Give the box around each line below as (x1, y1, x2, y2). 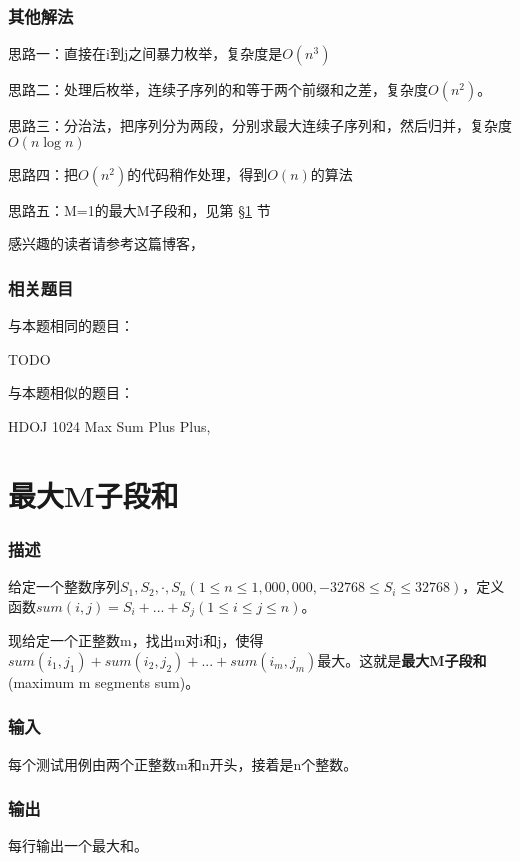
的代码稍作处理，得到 (127, 163, 268, 184)
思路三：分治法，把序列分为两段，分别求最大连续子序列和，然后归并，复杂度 (8, 115, 512, 136)
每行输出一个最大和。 (8, 835, 148, 856)
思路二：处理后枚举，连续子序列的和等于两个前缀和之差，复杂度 (8, 79, 428, 100)
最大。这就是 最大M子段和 (317, 649, 487, 670)
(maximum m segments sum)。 (8, 671, 200, 692)
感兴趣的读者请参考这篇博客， (8, 233, 204, 254)
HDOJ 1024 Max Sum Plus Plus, (8, 416, 211, 436)
